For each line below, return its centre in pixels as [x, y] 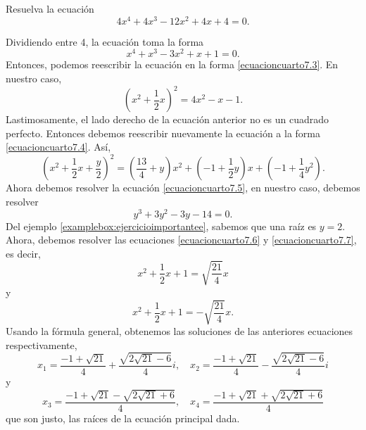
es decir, [23, 253]
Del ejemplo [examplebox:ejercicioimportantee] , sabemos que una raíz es [161, 226]
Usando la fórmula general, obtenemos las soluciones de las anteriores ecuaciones [179, 331]
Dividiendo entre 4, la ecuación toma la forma [105, 41]
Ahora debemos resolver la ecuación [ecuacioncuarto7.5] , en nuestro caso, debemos [183, 188]
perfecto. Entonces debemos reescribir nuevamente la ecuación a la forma [163, 133]
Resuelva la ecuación [50, 8]
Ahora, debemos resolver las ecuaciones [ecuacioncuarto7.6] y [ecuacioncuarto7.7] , [181, 240]
